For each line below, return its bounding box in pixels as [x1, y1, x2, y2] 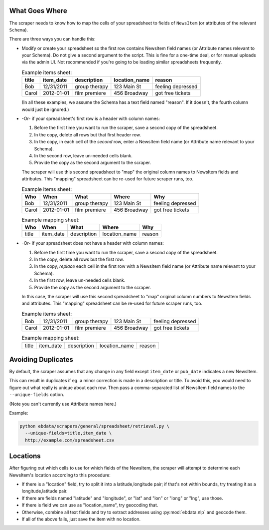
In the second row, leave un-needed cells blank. [34, 152, 133, 158]
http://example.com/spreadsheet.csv [25, 437, 115, 443]
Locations [9, 452, 41, 461]
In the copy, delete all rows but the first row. [34, 256, 124, 262]
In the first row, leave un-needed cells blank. [34, 277, 126, 283]
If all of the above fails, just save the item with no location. [21, 516, 141, 522]
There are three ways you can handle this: [9, 36, 96, 42]
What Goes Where [9, 6, 67, 15]
